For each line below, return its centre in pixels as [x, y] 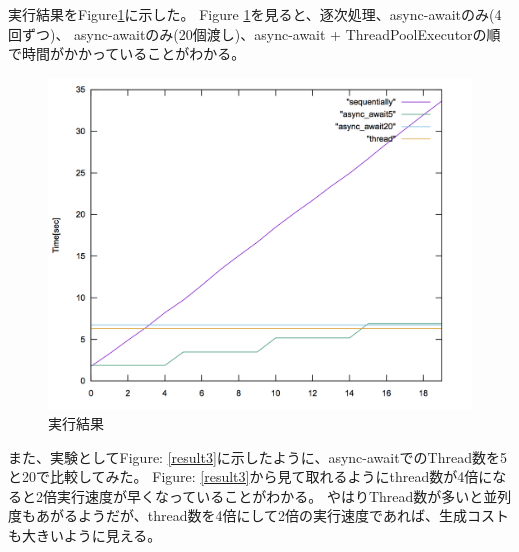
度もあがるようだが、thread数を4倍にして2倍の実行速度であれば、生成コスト [258, 515]
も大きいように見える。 [85, 535]
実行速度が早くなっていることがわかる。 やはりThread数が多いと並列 [284, 495]
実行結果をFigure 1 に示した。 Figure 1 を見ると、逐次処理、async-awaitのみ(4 [255, 14]
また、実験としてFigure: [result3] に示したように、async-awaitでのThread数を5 [257, 456]
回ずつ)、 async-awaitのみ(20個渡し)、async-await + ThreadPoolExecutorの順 [254, 33]
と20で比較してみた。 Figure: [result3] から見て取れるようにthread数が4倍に [250, 476]
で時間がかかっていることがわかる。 [127, 53]
